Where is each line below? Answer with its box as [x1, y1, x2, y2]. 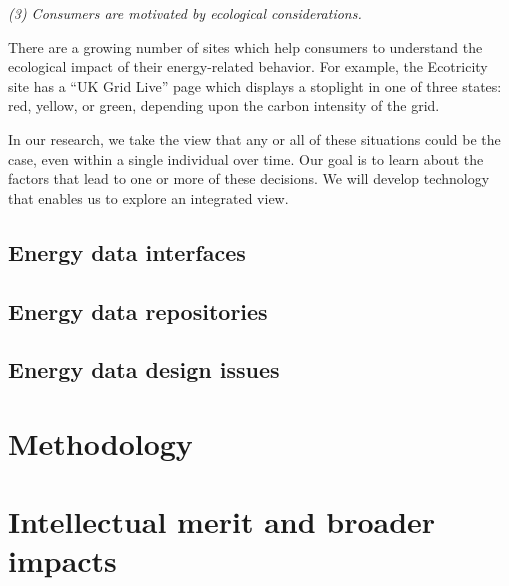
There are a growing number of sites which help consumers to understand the [8, 36, 483, 57]
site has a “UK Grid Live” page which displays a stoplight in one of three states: [8, 75, 502, 96]
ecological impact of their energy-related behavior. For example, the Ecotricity [8, 56, 488, 77]
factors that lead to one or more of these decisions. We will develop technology [8, 168, 490, 189]
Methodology [8, 422, 193, 463]
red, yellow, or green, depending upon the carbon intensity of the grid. [8, 95, 440, 116]
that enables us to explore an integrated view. [8, 187, 289, 208]
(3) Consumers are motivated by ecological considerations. [8, 3, 362, 23]
